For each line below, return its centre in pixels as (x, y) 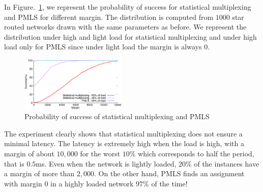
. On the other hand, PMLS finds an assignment (169, 173)
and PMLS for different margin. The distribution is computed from (109, 17)
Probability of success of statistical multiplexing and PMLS (117, 116)
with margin (23, 183)
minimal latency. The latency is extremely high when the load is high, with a (124, 143)
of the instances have (227, 163)
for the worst (100, 153)
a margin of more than (39, 173)
